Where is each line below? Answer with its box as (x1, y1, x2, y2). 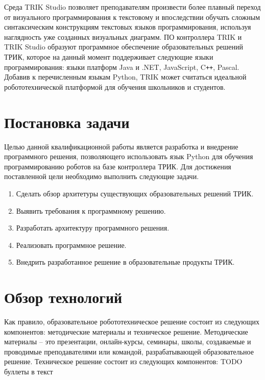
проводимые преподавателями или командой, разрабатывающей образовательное (4, 346, 254, 357)
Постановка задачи (4, 111, 130, 132)
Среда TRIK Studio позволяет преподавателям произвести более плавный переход (4, 2, 261, 12)
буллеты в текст (4, 366, 53, 376)
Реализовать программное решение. (16, 239, 127, 250)
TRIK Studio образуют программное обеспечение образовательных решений (4, 41, 243, 52)
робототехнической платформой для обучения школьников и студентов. (4, 81, 226, 92)
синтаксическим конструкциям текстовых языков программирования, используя (4, 21, 251, 32)
